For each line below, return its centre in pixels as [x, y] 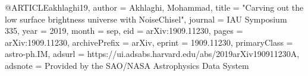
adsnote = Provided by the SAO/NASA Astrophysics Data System [127, 65]
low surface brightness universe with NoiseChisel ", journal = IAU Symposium [146, 19]
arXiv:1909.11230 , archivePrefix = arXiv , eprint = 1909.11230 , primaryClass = [149, 42]
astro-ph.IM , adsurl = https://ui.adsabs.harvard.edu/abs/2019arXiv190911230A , [152, 54]
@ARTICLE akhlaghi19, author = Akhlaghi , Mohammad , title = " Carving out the [154, 7]
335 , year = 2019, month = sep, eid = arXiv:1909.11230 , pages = [124, 31]
